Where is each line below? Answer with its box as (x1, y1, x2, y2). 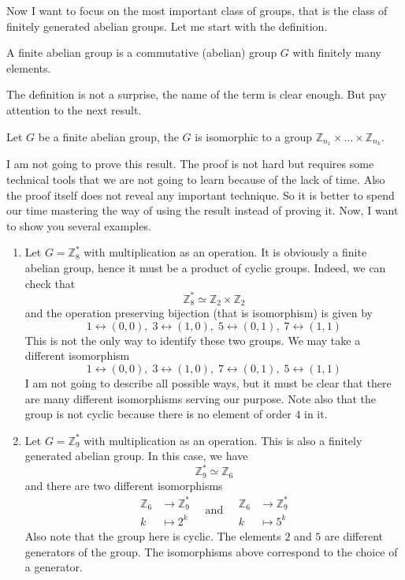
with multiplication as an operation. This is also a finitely (84, 432, 362, 448)
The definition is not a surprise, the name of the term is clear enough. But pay (6, 86, 387, 103)
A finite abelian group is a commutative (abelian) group (6, 44, 277, 61)
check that (24, 275, 76, 291)
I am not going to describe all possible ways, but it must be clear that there (24, 374, 392, 391)
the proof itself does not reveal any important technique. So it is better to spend (6, 186, 395, 203)
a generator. (24, 559, 83, 575)
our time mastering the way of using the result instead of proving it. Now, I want (6, 202, 399, 219)
